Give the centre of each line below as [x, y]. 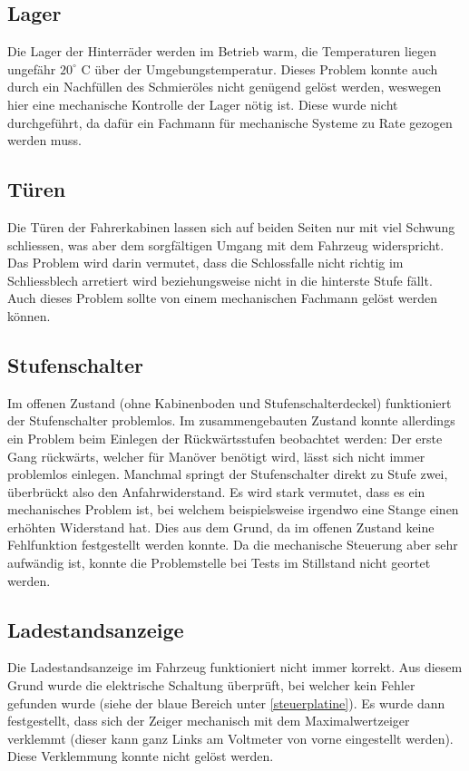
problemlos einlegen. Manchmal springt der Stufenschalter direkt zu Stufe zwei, [228, 474]
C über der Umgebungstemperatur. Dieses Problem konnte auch [259, 68]
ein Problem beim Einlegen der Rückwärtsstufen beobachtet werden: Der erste [225, 438]
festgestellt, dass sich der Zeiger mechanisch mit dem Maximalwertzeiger [209, 721]
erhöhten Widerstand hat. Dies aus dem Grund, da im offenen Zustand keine [221, 527]
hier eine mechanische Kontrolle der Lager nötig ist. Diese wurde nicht [203, 104]
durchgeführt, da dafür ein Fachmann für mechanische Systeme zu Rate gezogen [230, 122]
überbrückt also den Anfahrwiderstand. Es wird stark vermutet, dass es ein [216, 491]
